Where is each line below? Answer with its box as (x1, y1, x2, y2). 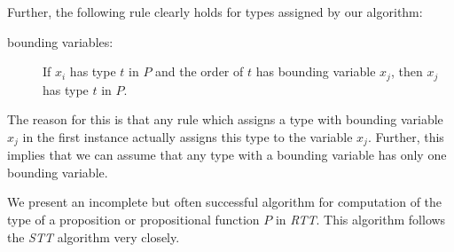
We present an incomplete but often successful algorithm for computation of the (7, 193, 442, 211)
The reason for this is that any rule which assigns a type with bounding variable (7, 110, 443, 129)
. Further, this (367, 127, 444, 146)
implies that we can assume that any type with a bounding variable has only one (7, 146, 447, 164)
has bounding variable (255, 62, 376, 81)
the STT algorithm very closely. (7, 227, 180, 246)
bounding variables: (7, 32, 113, 51)
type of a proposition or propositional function (7, 210, 260, 229)
